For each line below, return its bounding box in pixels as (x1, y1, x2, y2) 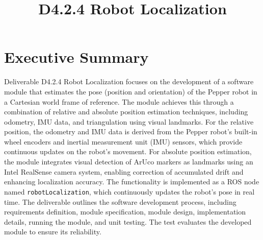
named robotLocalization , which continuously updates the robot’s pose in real (4, 186, 255, 197)
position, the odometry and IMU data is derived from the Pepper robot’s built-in (4, 126, 257, 137)
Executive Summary (4, 46, 149, 67)
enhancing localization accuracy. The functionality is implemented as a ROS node (4, 176, 259, 187)
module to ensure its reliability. (4, 226, 101, 237)
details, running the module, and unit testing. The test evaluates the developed (4, 216, 252, 227)
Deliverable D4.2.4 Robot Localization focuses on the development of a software (4, 76, 254, 87)
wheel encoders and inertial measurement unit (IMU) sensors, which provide (4, 136, 243, 147)
